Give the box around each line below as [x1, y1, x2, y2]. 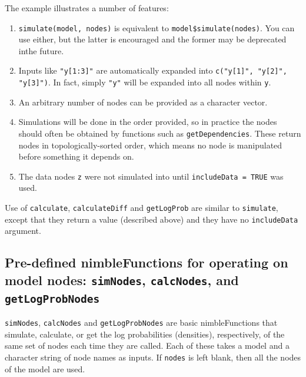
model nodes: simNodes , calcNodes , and [5, 270, 239, 289]
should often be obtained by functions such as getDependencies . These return [18, 127, 301, 139]
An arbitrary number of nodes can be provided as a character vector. [18, 95, 268, 108]
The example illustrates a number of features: [5, 2, 169, 14]
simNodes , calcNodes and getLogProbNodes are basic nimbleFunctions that [5, 316, 278, 329]
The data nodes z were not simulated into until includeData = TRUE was [18, 170, 284, 182]
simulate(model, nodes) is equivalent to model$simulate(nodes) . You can [18, 21, 295, 34]
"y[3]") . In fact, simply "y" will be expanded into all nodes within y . [18, 76, 271, 88]
